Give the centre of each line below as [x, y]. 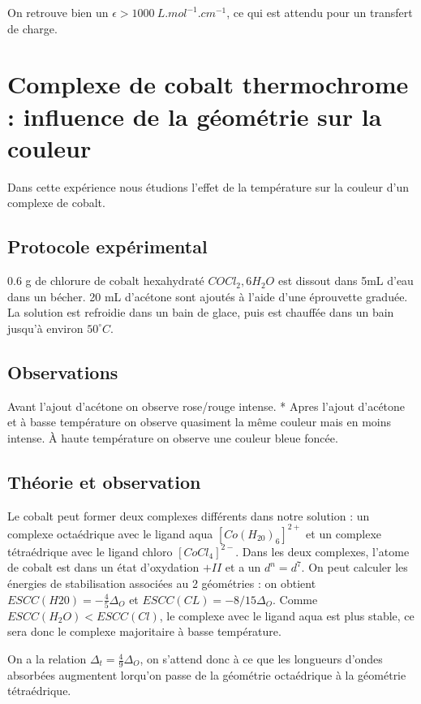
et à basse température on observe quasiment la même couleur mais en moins [200, 422]
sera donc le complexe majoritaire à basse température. [144, 631]
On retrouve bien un [58, 12]
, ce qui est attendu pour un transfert [320, 12]
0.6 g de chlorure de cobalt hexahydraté [106, 281]
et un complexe [344, 533]
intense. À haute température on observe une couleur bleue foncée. [173, 437]
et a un [243, 567]
